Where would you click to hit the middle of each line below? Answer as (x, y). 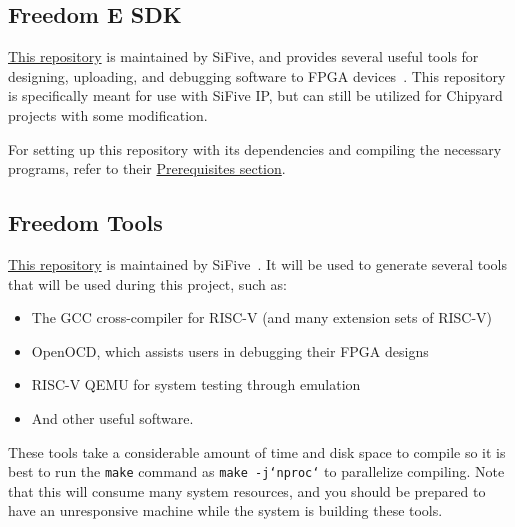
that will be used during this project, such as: (147, 283)
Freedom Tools (85, 222)
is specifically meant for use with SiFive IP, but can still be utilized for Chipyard (255, 95)
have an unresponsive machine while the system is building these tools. (225, 510)
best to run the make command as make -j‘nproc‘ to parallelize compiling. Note (256, 471)
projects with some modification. (108, 114)
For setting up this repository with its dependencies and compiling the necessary (255, 148)
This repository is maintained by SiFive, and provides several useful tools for (243, 56)
